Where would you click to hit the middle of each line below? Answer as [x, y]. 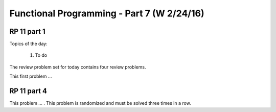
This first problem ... [31, 76]
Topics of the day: [29, 44]
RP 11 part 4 [28, 91]
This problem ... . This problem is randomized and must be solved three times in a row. [100, 103]
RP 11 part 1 [27, 31]
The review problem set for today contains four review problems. [78, 67]
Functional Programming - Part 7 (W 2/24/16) [107, 13]
